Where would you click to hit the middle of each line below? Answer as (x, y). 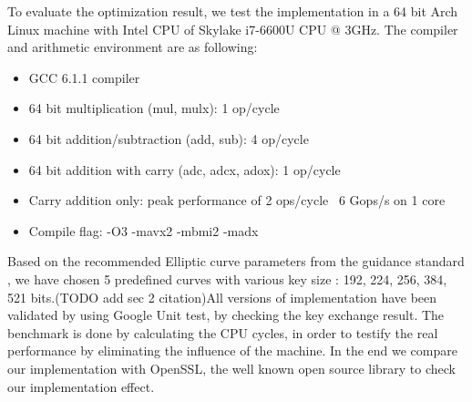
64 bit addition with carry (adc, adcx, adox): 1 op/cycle (185, 169)
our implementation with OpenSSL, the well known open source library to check (231, 368)
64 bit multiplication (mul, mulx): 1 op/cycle (154, 108)
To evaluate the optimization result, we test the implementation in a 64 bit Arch (233, 11)
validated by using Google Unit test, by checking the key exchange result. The (226, 315)
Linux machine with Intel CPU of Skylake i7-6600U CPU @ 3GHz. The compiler (233, 29)
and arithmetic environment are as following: (133, 47)
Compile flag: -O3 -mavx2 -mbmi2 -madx (144, 230)
